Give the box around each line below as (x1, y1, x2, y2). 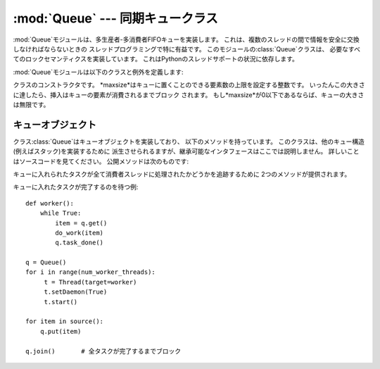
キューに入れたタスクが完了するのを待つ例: (13, 183, 139, 192)
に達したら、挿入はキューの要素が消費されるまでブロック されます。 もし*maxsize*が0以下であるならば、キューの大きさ (13, 90, 365, 99)
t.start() (44, 298, 78, 306)
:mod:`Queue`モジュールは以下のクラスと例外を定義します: (13, 68, 184, 76)
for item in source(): (25, 318, 104, 325)
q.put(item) (39, 327, 82, 335)
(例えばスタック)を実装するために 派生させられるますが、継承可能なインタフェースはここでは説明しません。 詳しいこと (13, 147, 360, 156)
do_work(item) (55, 229, 104, 237)
